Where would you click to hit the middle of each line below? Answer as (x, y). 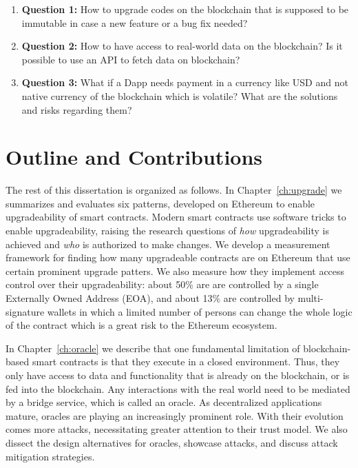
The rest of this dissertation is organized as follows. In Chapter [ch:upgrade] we (174, 190)
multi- (310, 298)
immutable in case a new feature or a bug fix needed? (135, 22)
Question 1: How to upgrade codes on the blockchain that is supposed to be (185, 9)
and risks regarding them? (77, 109)
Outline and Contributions (134, 157)
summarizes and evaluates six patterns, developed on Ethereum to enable (160, 203)
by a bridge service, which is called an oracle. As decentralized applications (164, 402)
